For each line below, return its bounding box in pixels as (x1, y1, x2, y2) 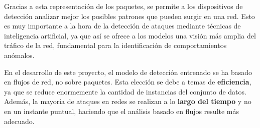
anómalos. (4, 49, 35, 60)
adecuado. (4, 115, 35, 126)
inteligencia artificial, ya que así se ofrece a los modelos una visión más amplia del (4, 30, 256, 40)
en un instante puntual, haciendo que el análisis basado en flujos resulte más (4, 105, 239, 116)
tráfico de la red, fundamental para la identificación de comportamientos (4, 40, 227, 50)
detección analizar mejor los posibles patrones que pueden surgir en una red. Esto (4, 10, 255, 21)
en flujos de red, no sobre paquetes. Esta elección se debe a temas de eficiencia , (4, 76, 251, 87)
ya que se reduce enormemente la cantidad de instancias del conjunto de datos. (4, 86, 246, 96)
